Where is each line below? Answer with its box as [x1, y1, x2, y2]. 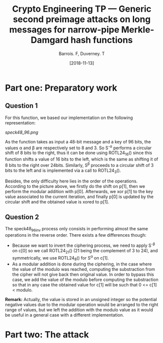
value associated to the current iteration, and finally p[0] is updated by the [5, 194, 154, 200]
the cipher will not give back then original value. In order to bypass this [12, 272, 154, 278]
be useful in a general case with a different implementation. [5, 312, 124, 318]
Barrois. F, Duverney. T [58, 50, 105, 57]
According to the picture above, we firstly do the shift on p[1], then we [5, 183, 145, 189]
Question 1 [5, 101, 38, 110]
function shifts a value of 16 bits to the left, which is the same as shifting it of [5, 156, 158, 162]
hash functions [70, 35, 133, 46]
